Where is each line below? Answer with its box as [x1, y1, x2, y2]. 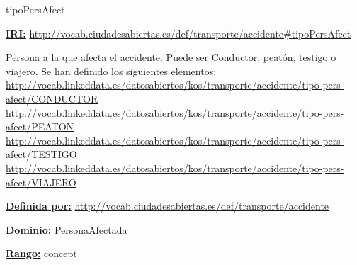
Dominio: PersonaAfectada [6, 222, 127, 237]
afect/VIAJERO [6, 174, 76, 189]
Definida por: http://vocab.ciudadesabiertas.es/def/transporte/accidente [6, 198, 329, 213]
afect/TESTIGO [6, 147, 77, 162]
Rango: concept [6, 246, 77, 261]
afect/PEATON [6, 119, 74, 134]
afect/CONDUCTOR [6, 91, 98, 106]
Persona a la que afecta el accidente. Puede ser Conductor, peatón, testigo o [6, 50, 336, 64]
